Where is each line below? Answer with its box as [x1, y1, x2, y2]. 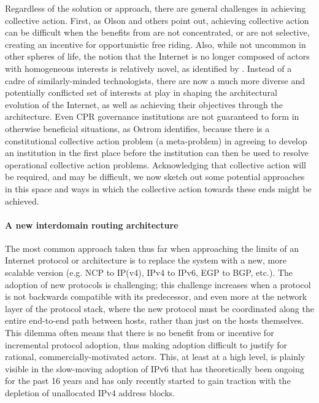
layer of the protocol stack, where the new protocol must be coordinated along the [5, 302, 314, 315]
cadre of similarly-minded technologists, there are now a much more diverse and [5, 74, 305, 87]
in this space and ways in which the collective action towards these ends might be [5, 182, 312, 195]
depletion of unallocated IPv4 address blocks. [5, 386, 175, 399]
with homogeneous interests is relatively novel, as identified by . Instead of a [5, 61, 292, 74]
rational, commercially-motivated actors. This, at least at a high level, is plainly [5, 350, 306, 363]
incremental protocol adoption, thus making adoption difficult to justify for [5, 338, 288, 351]
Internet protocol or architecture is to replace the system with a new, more [5, 254, 286, 267]
